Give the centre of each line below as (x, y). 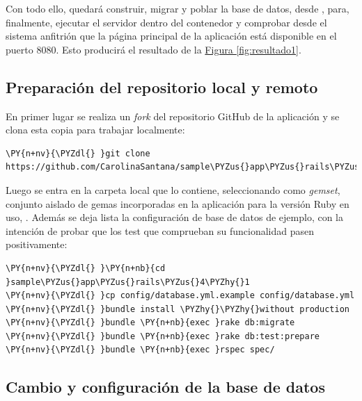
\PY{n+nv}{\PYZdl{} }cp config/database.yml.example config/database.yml (180, 296)
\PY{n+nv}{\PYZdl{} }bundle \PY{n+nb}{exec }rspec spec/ (140, 350)
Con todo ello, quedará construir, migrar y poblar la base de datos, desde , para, (178, 8)
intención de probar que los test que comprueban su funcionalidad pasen (160, 230)
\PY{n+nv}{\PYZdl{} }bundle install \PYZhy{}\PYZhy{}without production (178, 309)
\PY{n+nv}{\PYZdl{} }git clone (78, 153)
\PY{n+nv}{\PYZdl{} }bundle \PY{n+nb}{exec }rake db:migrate (150, 323)
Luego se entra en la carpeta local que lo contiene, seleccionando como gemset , (173, 189)
